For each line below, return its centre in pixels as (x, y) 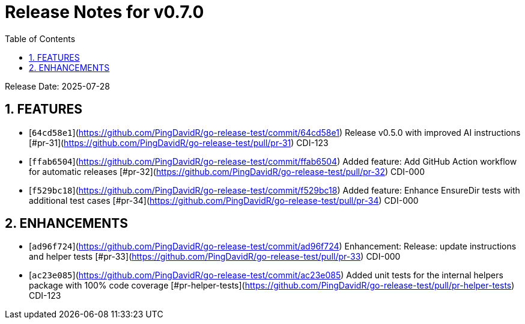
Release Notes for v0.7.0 (105, 12)
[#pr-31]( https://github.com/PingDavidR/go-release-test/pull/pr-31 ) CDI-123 (179, 142)
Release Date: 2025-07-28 (57, 86)
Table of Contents (40, 38)
